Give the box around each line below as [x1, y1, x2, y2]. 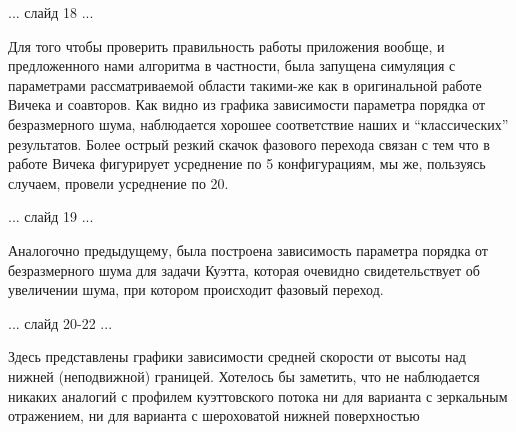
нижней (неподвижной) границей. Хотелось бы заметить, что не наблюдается [8, 365, 480, 386]
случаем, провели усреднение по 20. [8, 172, 229, 193]
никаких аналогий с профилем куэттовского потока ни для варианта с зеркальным [8, 385, 508, 406]
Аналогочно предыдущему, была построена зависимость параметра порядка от [8, 239, 488, 260]
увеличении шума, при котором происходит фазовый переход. [8, 279, 384, 300]
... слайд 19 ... [8, 206, 94, 227]
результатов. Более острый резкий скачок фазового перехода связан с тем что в [8, 133, 490, 154]
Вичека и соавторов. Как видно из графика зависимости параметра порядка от [8, 94, 486, 115]
